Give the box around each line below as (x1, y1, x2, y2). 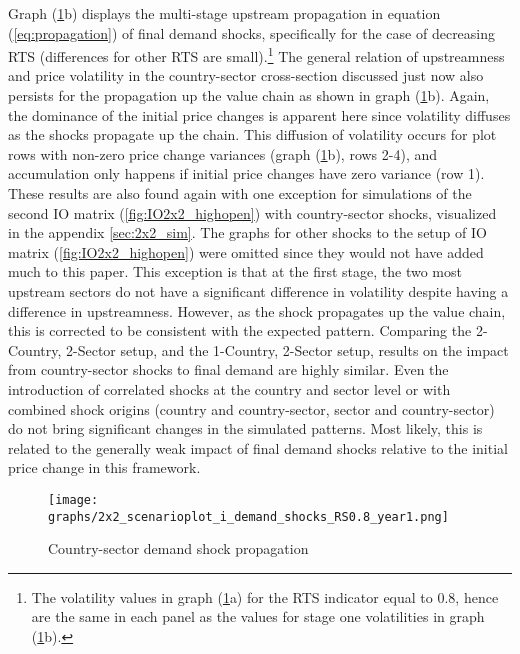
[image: (48, 492, 99, 507)
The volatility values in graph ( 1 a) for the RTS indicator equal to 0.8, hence (31, 586, 499, 607)
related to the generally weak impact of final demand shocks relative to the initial (8, 437, 508, 458)
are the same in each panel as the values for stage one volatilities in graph (31, 606, 485, 627)
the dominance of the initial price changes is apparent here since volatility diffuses (8, 104, 511, 125)
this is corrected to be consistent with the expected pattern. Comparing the (8, 320, 472, 341)
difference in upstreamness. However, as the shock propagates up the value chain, (8, 300, 506, 321)
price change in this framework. (8, 457, 201, 478)
